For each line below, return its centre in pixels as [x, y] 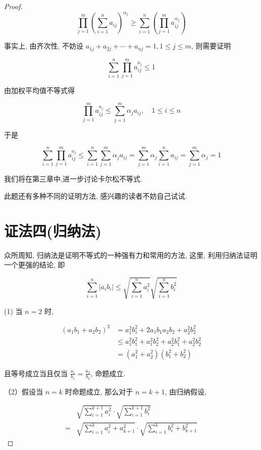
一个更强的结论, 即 [35, 265]
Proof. [13, 6]
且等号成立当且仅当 [36, 373]
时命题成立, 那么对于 [99, 391]
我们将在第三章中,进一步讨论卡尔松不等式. [73, 179]
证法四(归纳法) [53, 230]
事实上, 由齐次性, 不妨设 [44, 46]
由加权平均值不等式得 [39, 90]
